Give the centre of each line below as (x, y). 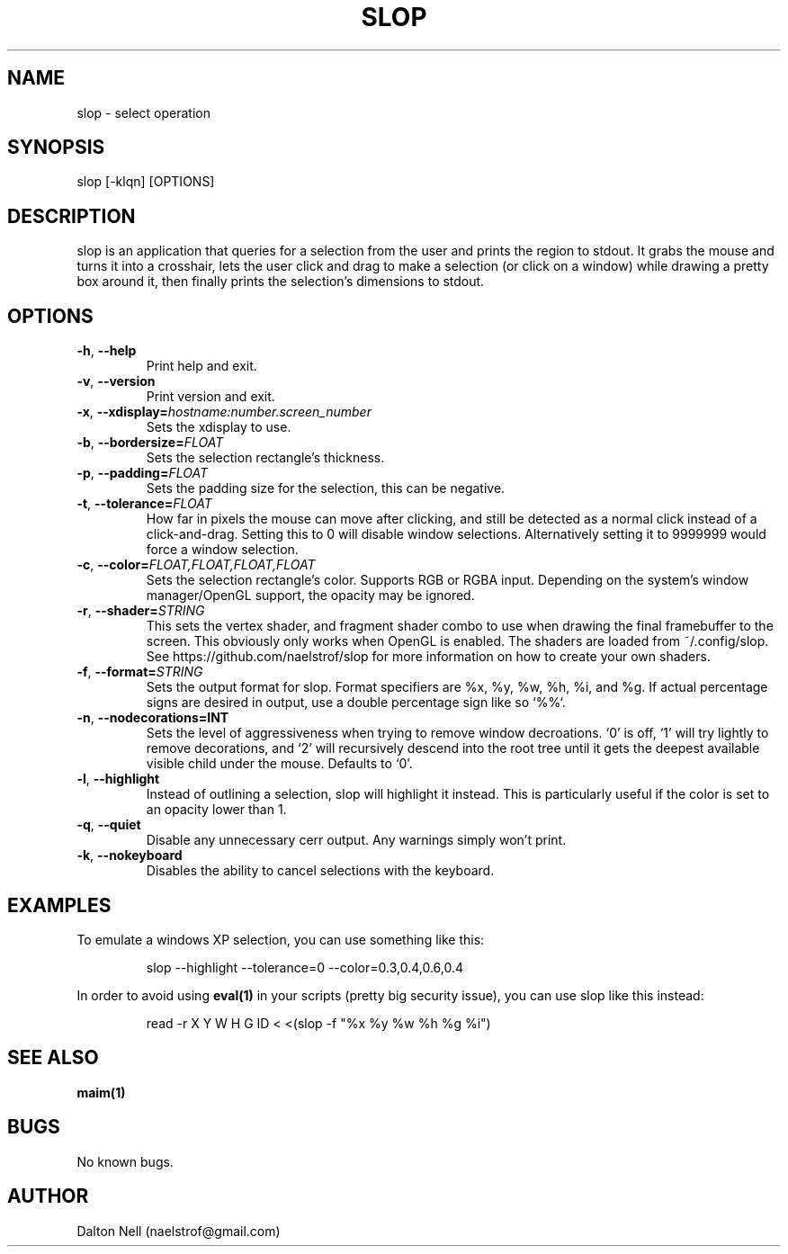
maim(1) (101, 1092)
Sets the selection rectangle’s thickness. (265, 458)
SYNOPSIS (56, 148)
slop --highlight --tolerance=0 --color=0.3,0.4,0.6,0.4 (305, 967)
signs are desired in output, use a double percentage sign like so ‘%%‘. (356, 703)
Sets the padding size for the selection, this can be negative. (326, 488)
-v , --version (116, 381)
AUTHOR (48, 1196)
